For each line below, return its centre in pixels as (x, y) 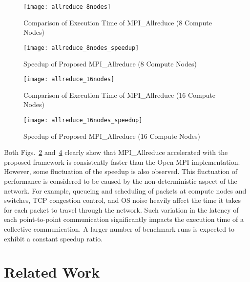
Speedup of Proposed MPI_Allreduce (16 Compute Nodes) (112, 136)
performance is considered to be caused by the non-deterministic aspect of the (121, 181)
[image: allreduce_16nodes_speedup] (83, 120)
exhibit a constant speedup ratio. (53, 238)
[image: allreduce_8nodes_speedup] (81, 48)
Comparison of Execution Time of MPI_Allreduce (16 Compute (119, 95)
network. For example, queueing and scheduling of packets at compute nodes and (125, 190)
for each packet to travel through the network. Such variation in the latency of (121, 209)
